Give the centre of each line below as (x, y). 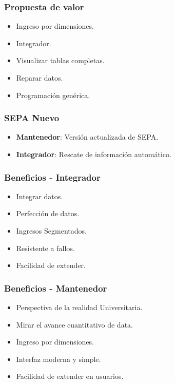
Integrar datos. (40, 196)
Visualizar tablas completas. (60, 60)
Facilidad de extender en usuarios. (70, 376)
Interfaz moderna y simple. (59, 359)
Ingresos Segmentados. (51, 231)
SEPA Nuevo (32, 118)
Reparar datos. (40, 78)
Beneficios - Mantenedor (56, 288)
